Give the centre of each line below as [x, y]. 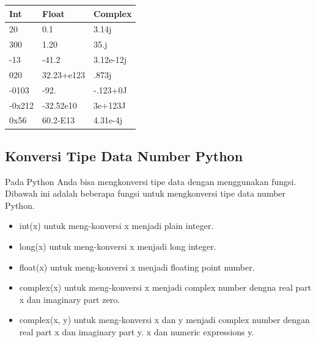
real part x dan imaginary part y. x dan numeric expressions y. [137, 332]
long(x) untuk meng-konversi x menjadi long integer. [118, 246]
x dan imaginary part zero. [70, 299]
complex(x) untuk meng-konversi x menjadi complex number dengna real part [165, 287]
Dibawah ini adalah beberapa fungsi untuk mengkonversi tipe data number [145, 193]
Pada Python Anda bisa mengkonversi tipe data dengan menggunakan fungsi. [151, 181]
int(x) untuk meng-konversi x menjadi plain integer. [116, 226]
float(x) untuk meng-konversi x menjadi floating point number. [137, 267]
